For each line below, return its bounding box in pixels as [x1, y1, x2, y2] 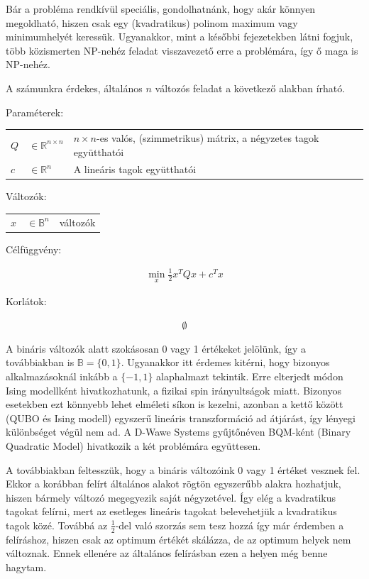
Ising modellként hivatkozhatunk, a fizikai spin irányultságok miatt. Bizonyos [6, 382, 342, 397]
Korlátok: [6, 294, 47, 309]
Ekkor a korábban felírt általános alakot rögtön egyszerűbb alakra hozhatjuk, [6, 476, 341, 491]
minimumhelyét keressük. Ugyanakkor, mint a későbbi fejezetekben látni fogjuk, [6, 29, 353, 44]
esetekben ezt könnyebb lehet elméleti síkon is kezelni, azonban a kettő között [6, 397, 343, 412]
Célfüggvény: [6, 241, 62, 256]
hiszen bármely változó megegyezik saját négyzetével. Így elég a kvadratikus [6, 490, 336, 504]
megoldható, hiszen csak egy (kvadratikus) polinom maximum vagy [6, 15, 298, 30]
